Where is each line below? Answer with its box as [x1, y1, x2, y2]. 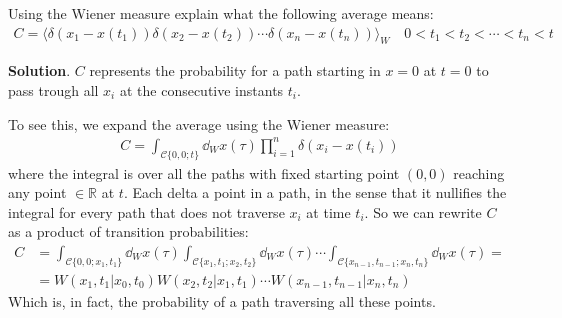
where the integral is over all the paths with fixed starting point [8, 162, 400, 183]
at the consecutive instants [119, 80, 284, 101]
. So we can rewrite [364, 201, 482, 222]
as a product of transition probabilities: [8, 221, 249, 242]
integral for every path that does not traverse [8, 201, 285, 222]
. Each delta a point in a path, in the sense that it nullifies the [123, 182, 507, 203]
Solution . [8, 60, 71, 81]
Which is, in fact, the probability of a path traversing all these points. [8, 290, 436, 311]
